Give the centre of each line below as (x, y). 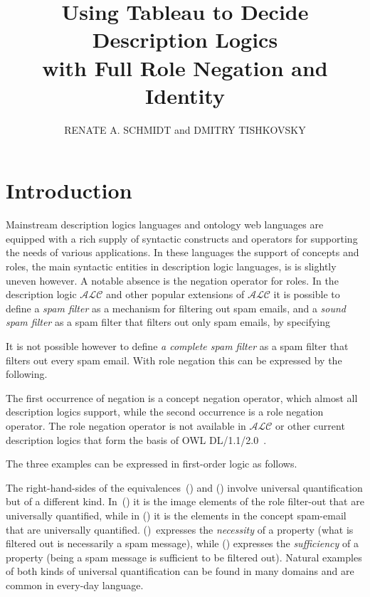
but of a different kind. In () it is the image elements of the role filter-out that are (185, 501)
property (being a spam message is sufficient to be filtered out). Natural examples (184, 557)
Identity (185, 95)
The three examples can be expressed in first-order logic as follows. (152, 464)
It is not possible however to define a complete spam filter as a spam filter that (177, 345)
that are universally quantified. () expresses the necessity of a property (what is (180, 529)
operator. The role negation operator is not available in (126, 425)
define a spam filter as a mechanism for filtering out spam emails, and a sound (176, 308)
